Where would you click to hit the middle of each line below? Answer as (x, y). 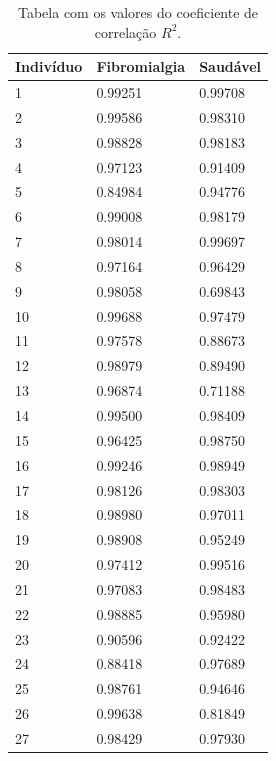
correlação (125, 31)
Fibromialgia (141, 66)
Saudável (230, 66)
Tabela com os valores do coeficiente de (138, 12)
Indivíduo (49, 66)
